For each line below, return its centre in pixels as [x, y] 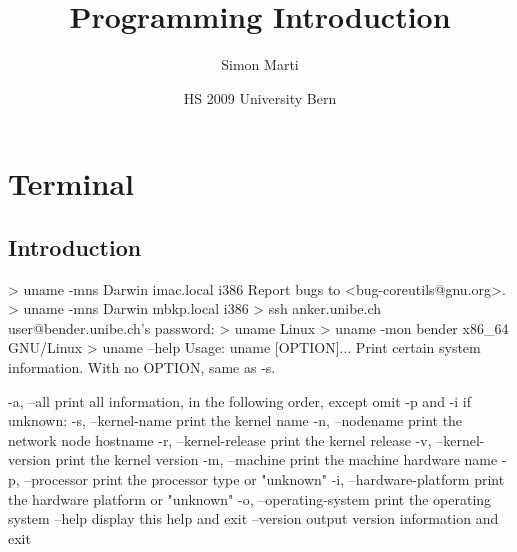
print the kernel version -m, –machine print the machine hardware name [276, 459]
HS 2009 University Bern [260, 97]
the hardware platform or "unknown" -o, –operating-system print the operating [250, 498]
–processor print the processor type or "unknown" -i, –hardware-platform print [264, 479]
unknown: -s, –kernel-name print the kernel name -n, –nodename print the [235, 420]
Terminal [71, 183]
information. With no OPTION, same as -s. [142, 367]
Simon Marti [260, 64]
